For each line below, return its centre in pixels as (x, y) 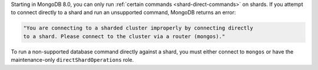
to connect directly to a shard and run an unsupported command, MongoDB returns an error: (123, 12)
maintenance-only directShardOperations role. (72, 60)
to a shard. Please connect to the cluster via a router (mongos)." (124, 36)
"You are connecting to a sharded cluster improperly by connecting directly (138, 28)
